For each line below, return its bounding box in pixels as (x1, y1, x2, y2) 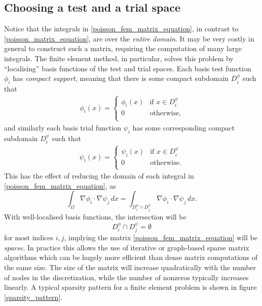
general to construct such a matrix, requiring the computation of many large (4, 43, 242, 54)
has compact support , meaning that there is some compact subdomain (13, 73, 229, 83)
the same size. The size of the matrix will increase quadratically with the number (4, 262, 256, 273)
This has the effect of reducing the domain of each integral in (4, 170, 194, 181)
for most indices (4, 232, 54, 243)
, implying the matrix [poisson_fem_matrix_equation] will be (64, 232, 257, 243)
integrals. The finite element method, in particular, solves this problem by (4, 53, 234, 63)
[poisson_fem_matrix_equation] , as (4, 180, 116, 191)
